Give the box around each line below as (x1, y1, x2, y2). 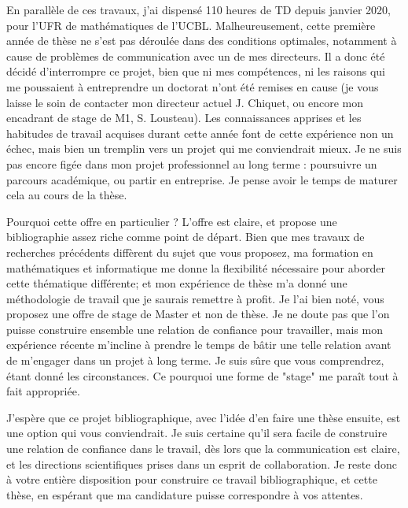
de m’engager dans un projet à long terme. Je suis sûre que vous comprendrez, (6, 352, 384, 369)
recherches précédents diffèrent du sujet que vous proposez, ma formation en (6, 243, 373, 260)
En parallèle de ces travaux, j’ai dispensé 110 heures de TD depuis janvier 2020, (6, 2, 391, 17)
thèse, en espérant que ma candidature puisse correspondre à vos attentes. (6, 486, 363, 502)
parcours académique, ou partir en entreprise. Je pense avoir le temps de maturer (6, 171, 398, 187)
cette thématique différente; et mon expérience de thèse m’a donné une (6, 275, 347, 291)
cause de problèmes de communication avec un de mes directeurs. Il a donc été (6, 47, 385, 64)
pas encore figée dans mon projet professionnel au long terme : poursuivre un (6, 155, 377, 172)
